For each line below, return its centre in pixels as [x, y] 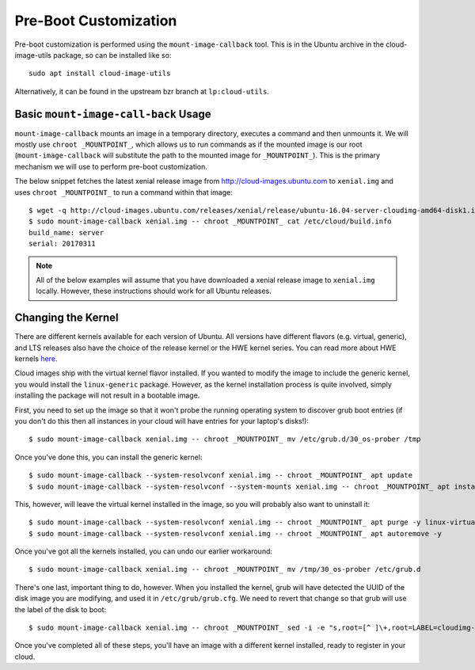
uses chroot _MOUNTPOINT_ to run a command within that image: [123, 192]
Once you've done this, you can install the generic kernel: [108, 457]
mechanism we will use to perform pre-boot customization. [111, 166]
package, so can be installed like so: [112, 55]
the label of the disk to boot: [61, 609]
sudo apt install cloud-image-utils [100, 74]
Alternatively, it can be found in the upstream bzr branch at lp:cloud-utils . [142, 91]
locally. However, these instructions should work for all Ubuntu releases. [154, 291]
